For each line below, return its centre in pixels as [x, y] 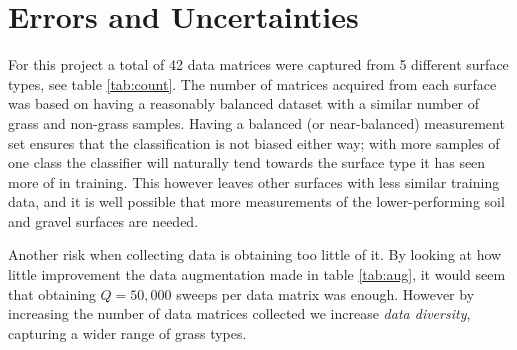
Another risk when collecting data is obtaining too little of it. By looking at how [255, 254]
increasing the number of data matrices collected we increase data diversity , [239, 313]
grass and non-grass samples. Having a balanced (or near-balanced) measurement [256, 122]
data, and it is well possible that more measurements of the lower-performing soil [256, 201]
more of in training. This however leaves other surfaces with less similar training [254, 181]
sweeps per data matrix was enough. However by [325, 293]
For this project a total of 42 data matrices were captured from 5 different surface [258, 64]
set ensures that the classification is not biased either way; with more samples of [254, 142]
